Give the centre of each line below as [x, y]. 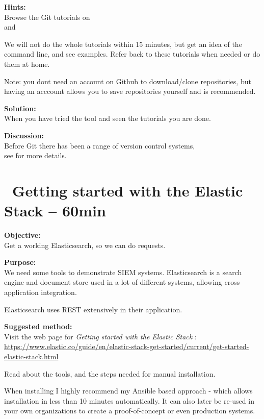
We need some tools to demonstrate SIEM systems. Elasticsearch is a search [123, 272]
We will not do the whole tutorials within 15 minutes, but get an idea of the [123, 44]
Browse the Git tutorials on [47, 17]
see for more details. [35, 155]
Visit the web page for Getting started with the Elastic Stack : [100, 336]
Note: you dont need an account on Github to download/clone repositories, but [128, 81]
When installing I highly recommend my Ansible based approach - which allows [128, 391]
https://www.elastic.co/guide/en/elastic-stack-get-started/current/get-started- [127, 346]
